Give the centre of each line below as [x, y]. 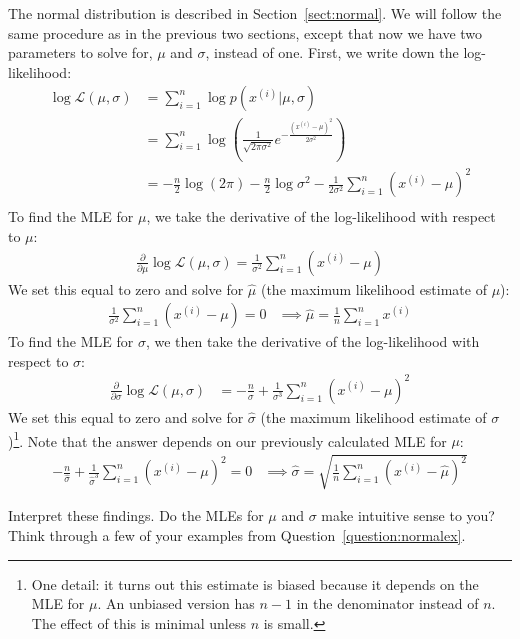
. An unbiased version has [176, 603]
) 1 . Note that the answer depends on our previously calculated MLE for [227, 439]
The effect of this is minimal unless [138, 622]
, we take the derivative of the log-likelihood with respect [321, 216]
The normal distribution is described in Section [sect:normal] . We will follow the [255, 13]
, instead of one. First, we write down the [332, 52]
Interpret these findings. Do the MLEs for [136, 515]
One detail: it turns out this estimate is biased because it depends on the [255, 583]
